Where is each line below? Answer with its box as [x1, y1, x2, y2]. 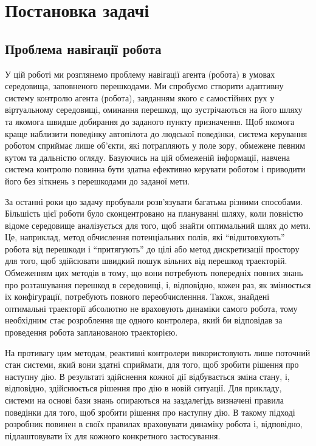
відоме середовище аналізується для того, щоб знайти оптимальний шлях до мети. [5, 218, 311, 231]
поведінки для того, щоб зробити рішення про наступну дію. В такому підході [5, 405, 295, 418]
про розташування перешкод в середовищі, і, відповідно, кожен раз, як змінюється [5, 278, 311, 291]
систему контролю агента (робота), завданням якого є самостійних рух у [5, 91, 275, 104]
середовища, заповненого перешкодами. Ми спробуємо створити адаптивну [5, 79, 284, 92]
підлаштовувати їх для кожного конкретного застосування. [5, 429, 221, 442]
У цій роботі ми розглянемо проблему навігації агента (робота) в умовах [5, 67, 275, 80]
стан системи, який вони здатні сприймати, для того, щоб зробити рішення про [5, 358, 299, 371]
